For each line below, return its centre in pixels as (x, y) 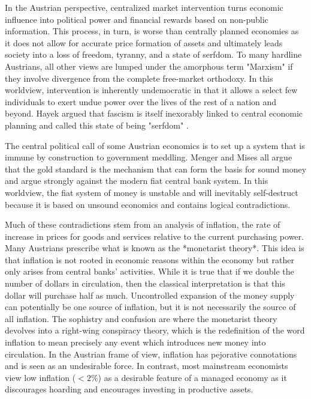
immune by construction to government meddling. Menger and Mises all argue (149, 157)
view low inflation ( (40, 377)
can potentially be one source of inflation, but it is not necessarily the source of (150, 307)
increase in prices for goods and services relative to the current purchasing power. (154, 236)
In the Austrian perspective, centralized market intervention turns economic (144, 7)
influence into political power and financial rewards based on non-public (137, 19)
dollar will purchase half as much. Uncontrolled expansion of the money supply (150, 295)
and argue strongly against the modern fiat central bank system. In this (137, 181)
